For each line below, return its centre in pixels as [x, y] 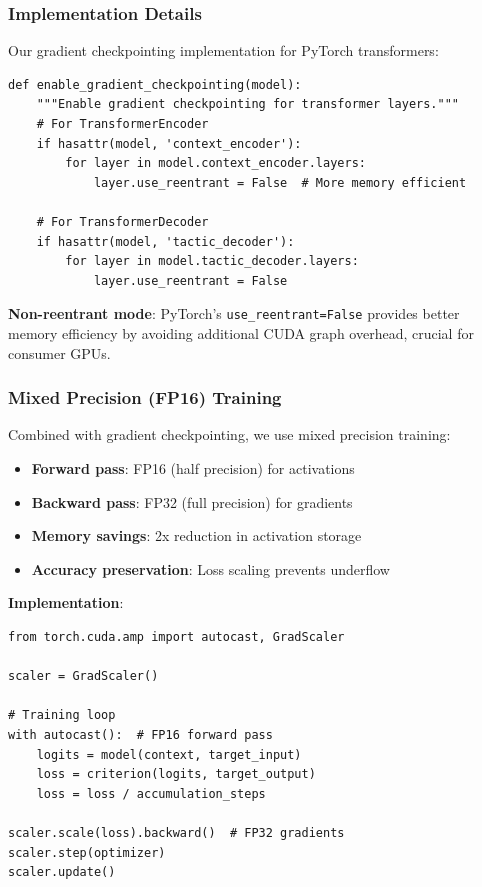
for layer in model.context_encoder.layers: [215, 163]
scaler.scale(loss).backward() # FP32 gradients [176, 832]
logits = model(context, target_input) [169, 754]
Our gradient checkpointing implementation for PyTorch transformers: [223, 50]
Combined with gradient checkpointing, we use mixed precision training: [229, 434]
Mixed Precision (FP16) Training [145, 397]
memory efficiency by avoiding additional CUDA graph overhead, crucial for [241, 333]
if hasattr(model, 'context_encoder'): [169, 143]
